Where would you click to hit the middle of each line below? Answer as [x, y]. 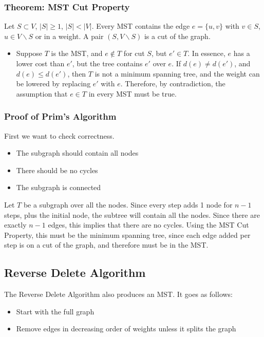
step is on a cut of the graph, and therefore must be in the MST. [106, 245]
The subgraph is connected [59, 187]
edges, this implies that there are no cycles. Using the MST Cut [148, 225]
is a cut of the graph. [177, 36]
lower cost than [40, 63]
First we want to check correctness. [59, 135]
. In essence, [206, 53]
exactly [15, 225]
